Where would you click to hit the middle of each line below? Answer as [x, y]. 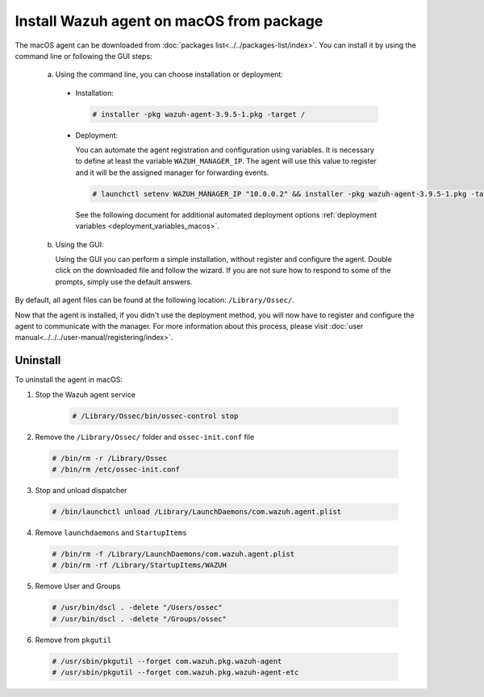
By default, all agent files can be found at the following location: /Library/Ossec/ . [154, 300]
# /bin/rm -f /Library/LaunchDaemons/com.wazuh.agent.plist [173, 554]
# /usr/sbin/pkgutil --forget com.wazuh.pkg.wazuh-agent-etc [175, 672]
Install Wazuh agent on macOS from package [169, 21]
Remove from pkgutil [73, 640]
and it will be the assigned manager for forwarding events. [172, 172]
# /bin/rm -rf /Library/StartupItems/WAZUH [140, 565]
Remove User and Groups [78, 586]
